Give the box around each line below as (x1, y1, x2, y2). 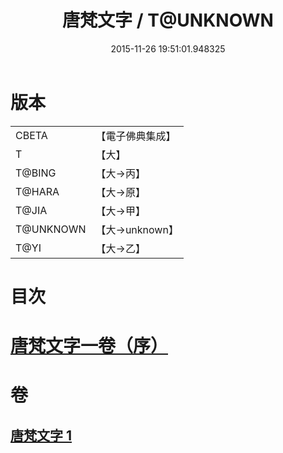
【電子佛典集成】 (95, 129, 177, 143)
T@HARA (15, 184, 60, 198)
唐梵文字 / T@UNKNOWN (62, 9, 274, 32)
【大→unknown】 (95, 222, 179, 236)
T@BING (15, 166, 57, 180)
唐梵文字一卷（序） (10, 335, 169, 358)
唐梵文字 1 (10, 427, 73, 444)
